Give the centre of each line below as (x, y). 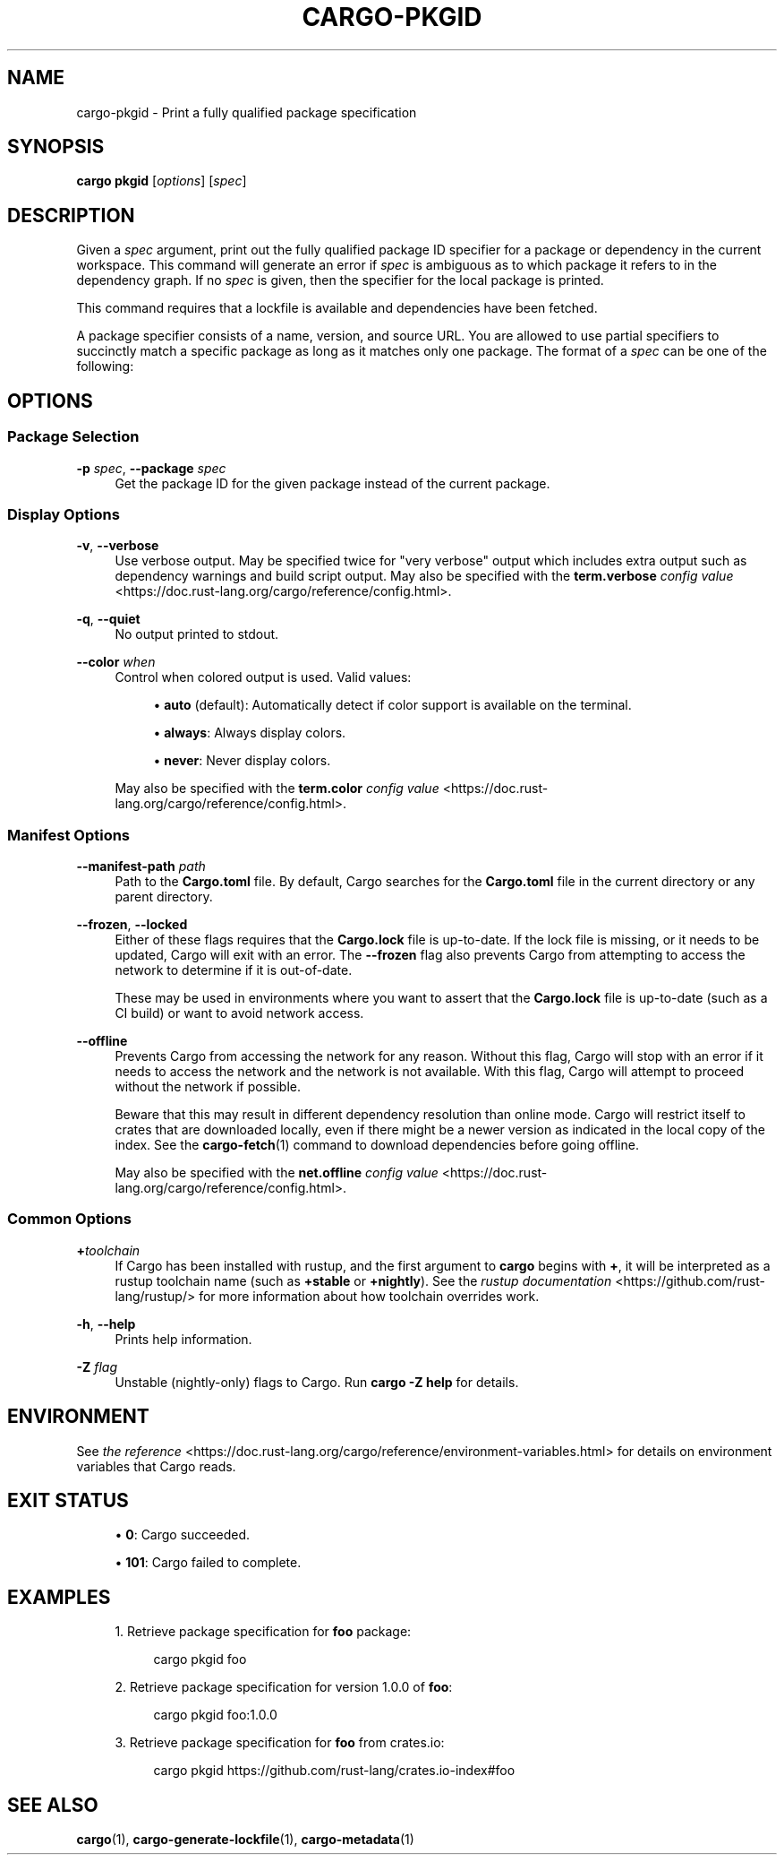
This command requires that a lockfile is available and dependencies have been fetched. (337, 308)
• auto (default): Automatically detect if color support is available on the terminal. (392, 705)
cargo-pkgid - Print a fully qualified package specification (247, 112)
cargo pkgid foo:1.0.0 (215, 1715)
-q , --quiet (108, 619)
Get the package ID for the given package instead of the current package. (332, 483)
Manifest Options (69, 835)
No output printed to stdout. (197, 634)
